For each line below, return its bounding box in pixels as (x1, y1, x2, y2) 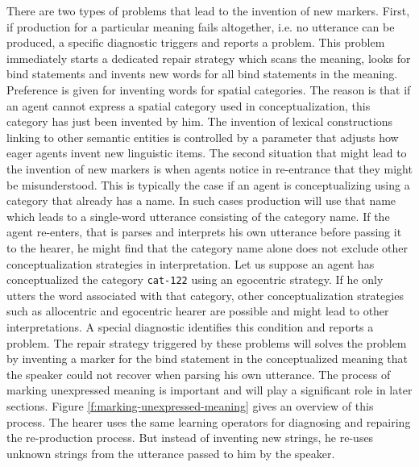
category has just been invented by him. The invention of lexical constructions (6, 113, 393, 130)
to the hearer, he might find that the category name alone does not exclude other (6, 239, 408, 256)
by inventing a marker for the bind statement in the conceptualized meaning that (6, 350, 408, 367)
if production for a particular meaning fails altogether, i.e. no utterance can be (6, 18, 395, 35)
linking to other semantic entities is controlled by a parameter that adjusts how (6, 128, 399, 145)
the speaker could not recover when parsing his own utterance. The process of (6, 365, 391, 382)
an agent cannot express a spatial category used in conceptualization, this (6, 97, 371, 114)
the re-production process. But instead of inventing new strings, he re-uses (6, 429, 374, 446)
